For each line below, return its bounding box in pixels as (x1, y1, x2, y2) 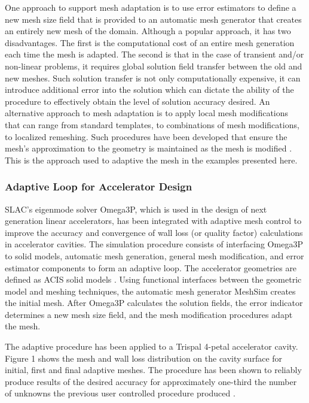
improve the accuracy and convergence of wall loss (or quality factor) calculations (5, 226, 303, 238)
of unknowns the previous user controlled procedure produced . (5, 387, 235, 399)
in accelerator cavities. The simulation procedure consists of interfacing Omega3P (5, 238, 303, 250)
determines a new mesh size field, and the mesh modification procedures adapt (5, 308, 293, 320)
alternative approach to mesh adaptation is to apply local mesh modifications (5, 107, 289, 119)
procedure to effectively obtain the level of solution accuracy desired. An (5, 95, 270, 107)
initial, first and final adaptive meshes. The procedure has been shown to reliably (5, 363, 302, 376)
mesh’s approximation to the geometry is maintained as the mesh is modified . (5, 142, 292, 154)
